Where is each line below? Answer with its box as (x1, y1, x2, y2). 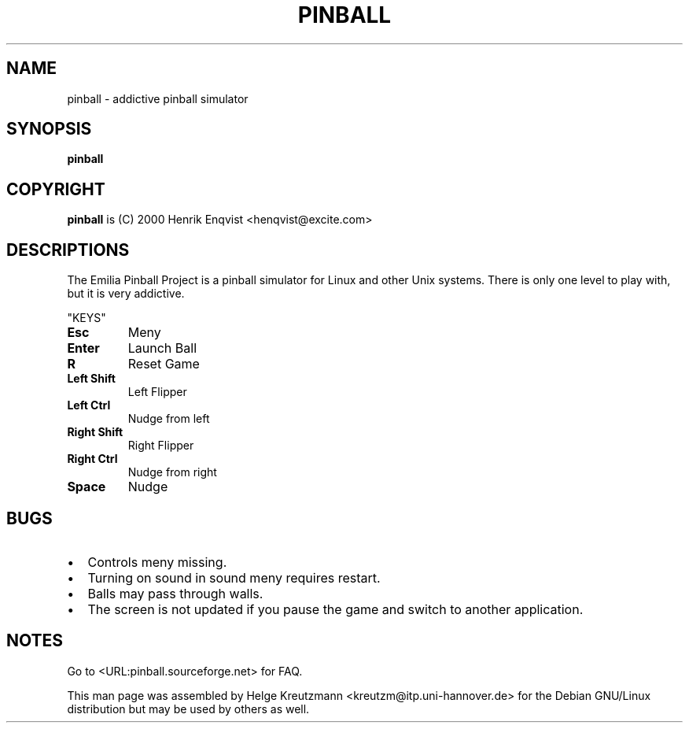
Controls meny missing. (87, 553, 227, 570)
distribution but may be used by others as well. (67, 701, 310, 716)
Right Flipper (127, 439, 194, 453)
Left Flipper (127, 385, 187, 399)
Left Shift (67, 372, 116, 386)
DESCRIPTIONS (6, 239, 130, 260)
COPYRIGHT (6, 179, 105, 199)
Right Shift (67, 425, 123, 439)
